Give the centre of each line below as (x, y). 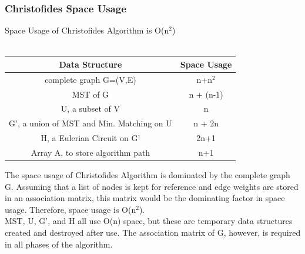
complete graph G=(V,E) (91, 79)
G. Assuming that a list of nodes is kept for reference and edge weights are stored (152, 186)
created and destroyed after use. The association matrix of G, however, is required (153, 233)
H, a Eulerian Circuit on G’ (91, 138)
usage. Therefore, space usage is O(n (71, 209)
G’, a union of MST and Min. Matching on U (91, 123)
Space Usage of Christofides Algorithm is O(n (87, 30)
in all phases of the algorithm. (59, 244)
